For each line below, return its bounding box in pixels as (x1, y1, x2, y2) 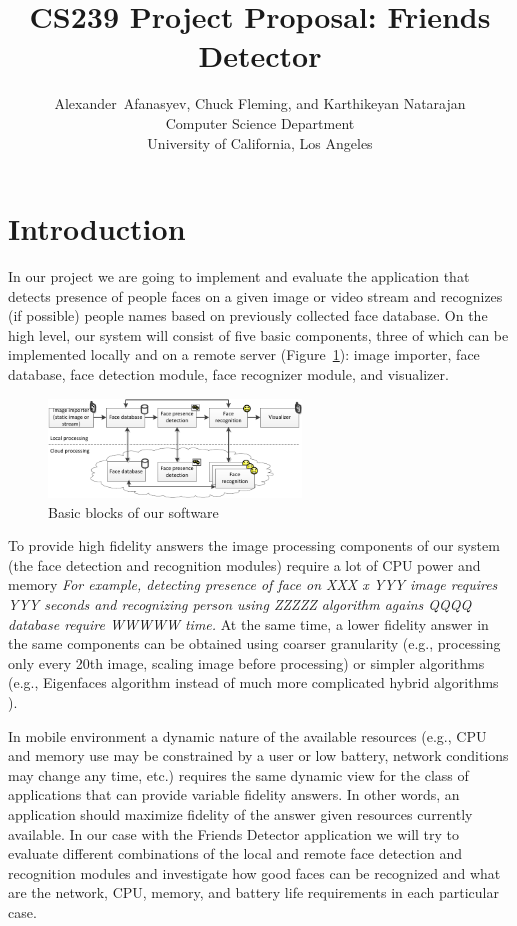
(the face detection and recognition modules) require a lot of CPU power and (8, 554, 481, 575)
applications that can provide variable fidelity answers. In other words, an (8, 784, 460, 805)
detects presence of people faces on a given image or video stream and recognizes (8, 285, 503, 306)
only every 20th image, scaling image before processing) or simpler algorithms (8, 652, 485, 673)
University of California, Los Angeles (147, 132, 373, 153)
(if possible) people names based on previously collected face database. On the (8, 305, 488, 326)
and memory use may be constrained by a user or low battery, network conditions (8, 745, 509, 766)
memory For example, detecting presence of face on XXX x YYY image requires (8, 574, 498, 595)
